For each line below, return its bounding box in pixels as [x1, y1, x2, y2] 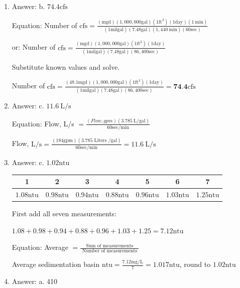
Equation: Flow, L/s [12, 118, 74, 128]
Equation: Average [12, 242, 69, 252]
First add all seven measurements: [12, 208, 117, 218]
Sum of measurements [86, 243, 134, 248]
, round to [179, 259, 211, 269]
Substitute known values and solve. [12, 61, 120, 72]
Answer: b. [12, 1, 45, 11]
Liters [94, 138, 107, 143]
